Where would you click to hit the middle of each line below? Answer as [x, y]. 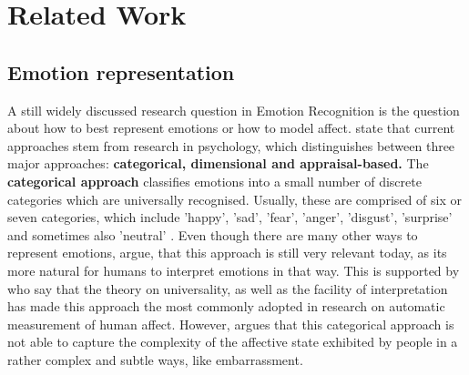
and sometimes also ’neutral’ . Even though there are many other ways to [213, 234]
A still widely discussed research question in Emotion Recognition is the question [234, 110]
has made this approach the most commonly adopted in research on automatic [226, 306]
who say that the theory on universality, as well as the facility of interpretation [228, 288]
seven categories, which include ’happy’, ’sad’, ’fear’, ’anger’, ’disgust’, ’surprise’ [230, 217]
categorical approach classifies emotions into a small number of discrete [214, 181]
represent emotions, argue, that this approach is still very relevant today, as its [227, 253]
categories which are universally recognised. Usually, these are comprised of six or [234, 199]
